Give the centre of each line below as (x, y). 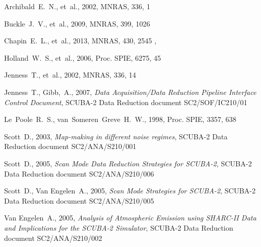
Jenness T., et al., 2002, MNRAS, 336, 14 (70, 75)
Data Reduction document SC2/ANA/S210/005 (79, 200)
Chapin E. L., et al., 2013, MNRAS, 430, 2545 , (80, 41)
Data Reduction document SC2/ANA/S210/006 (79, 173)
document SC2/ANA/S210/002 (53, 238)
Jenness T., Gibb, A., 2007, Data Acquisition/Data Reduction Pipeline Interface (130, 92)
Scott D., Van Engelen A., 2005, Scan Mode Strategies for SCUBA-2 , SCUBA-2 (130, 191)
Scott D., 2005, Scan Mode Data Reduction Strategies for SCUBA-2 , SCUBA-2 (128, 163)
